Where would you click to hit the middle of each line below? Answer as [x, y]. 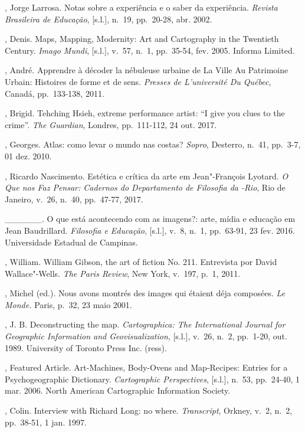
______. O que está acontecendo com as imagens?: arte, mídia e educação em [150, 219]
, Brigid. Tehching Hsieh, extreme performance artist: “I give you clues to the [145, 113]
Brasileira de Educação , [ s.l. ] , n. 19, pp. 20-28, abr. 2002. [109, 19]
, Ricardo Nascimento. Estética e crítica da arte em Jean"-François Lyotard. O [147, 176]
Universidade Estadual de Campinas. [71, 242]
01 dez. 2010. [28, 156]
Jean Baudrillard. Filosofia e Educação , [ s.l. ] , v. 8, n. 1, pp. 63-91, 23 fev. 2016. [150, 230]
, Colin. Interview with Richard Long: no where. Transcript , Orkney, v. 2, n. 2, [149, 410]
